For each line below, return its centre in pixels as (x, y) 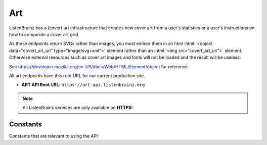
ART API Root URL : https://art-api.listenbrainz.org (83, 85)
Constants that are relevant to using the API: (54, 136)
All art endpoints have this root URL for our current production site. (77, 75)
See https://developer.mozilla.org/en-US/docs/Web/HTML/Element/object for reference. (99, 66)
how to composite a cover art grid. (44, 34)
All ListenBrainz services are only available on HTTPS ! (78, 108)
